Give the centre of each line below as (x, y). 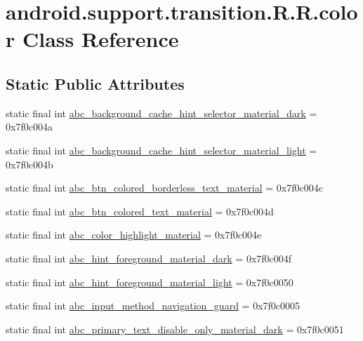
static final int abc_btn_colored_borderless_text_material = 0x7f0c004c (164, 188)
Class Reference (100, 39)
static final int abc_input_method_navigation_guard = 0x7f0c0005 (153, 306)
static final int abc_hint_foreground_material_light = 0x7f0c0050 (150, 282)
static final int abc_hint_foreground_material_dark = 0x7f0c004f (149, 258)
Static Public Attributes (95, 83)
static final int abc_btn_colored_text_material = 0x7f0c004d (140, 211)
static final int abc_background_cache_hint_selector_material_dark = (161, 113)
